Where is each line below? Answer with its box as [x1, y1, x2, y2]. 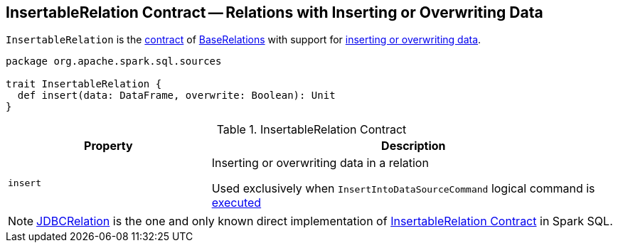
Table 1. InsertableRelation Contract [216, 122, 407, 137]
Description [381, 139, 446, 153]
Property [84, 139, 133, 153]
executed [211, 195, 262, 210]
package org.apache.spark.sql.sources [6, 55, 222, 68]
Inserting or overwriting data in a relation [211, 156, 429, 171]
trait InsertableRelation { [6, 78, 162, 90]
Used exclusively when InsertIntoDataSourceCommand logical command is [211, 181, 595, 196]
